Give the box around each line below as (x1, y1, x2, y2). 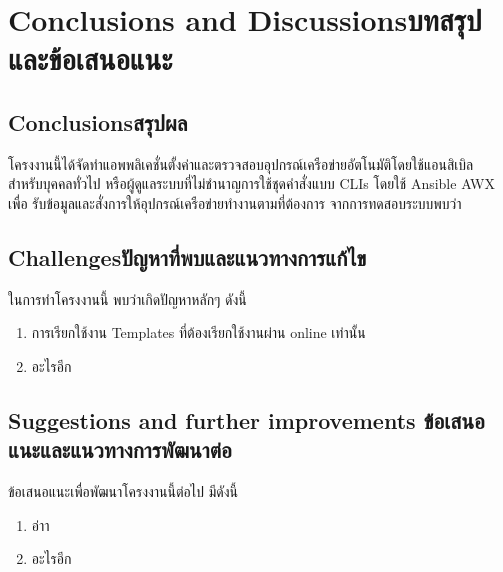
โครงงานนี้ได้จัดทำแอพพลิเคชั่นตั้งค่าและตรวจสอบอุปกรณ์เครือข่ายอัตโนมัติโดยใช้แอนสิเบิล (8, 153, 474, 174)
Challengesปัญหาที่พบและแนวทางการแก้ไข (8, 241, 367, 272)
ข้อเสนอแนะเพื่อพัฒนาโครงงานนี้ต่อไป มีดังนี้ (8, 481, 238, 502)
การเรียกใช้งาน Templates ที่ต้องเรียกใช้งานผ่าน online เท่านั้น (31, 322, 366, 343)
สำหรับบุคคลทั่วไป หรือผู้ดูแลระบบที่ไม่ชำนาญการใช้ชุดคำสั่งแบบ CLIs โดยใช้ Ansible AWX (8, 173, 495, 194)
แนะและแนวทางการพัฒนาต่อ (8, 434, 232, 465)
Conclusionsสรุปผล (8, 106, 188, 137)
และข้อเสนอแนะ (8, 38, 173, 79)
